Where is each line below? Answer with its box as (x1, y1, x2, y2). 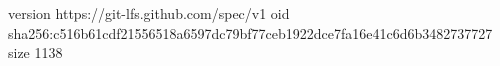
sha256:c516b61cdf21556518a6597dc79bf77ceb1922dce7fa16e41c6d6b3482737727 (8, 22, 493, 43)
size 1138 (8, 42, 63, 63)
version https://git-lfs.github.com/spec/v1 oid (8, 3, 290, 23)
